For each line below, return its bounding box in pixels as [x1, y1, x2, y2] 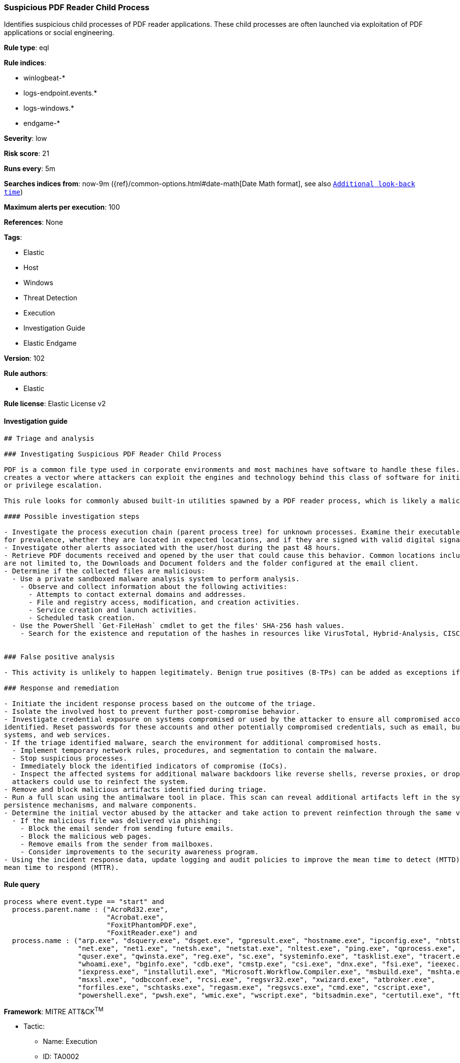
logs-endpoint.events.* [23, 89, 97, 98]
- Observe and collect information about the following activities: [20, 582, 287, 591]
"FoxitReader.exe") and [106, 928, 197, 937]
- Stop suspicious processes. [12, 754, 127, 762]
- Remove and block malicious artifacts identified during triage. [4, 785, 267, 793]
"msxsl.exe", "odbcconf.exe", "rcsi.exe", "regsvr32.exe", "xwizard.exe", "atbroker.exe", [77, 975, 436, 984]
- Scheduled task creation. [28, 613, 135, 622]
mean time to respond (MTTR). [4, 863, 119, 871]
